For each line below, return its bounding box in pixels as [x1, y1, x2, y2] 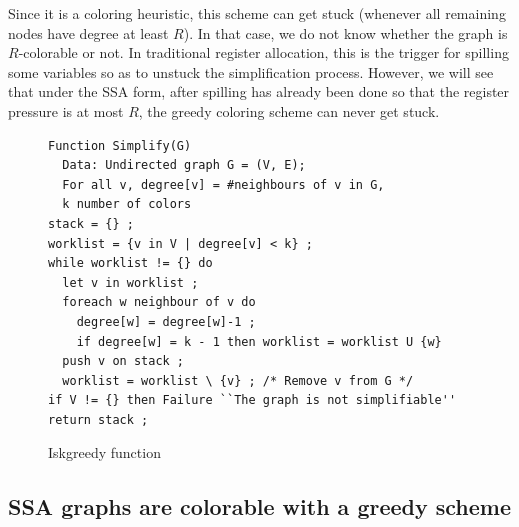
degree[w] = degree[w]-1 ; [76, 314, 256, 329]
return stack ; [48, 412, 149, 427]
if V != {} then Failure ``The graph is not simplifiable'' [48, 393, 457, 408]
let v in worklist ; [62, 275, 199, 290]
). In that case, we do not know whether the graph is [183, 22, 508, 43]
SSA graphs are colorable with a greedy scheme [8, 491, 512, 522]
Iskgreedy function [48, 442, 161, 463]
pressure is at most [8, 100, 124, 121]
